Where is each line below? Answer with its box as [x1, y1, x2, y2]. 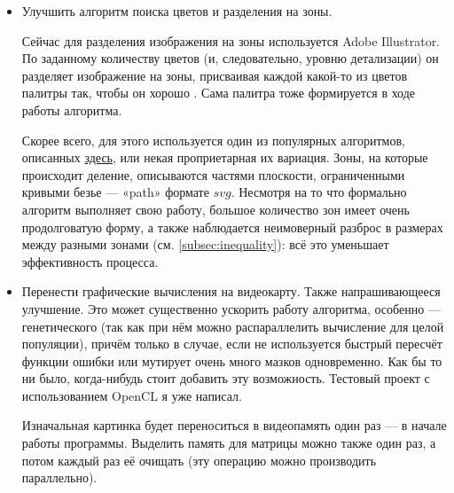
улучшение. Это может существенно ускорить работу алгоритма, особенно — [21, 299, 441, 317]
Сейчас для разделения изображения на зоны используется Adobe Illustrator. [21, 31, 441, 50]
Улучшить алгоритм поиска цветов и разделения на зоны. [21, 2, 333, 20]
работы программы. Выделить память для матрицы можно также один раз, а [21, 434, 436, 452]
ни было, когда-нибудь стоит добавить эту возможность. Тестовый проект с [21, 369, 430, 387]
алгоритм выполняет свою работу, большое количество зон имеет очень [21, 200, 410, 218]
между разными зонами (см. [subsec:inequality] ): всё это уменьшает [21, 235, 389, 254]
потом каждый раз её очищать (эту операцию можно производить [21, 450, 377, 469]
